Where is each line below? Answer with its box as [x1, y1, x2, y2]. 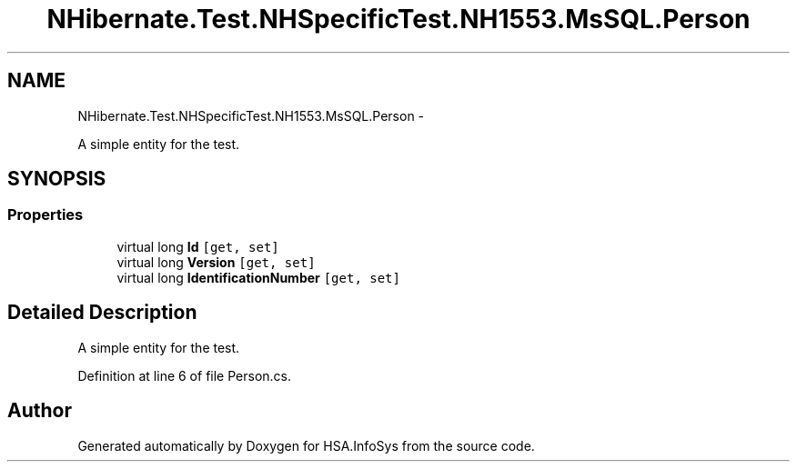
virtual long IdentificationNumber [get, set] [116, 269, 400, 285]
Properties [7, 205, 84, 225]
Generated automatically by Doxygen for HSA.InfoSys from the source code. [77, 437, 535, 454]
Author [7, 399, 72, 423]
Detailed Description [7, 301, 197, 324]
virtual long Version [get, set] [116, 254, 316, 270]
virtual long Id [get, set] [116, 238, 279, 254]
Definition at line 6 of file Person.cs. [77, 367, 291, 384]
